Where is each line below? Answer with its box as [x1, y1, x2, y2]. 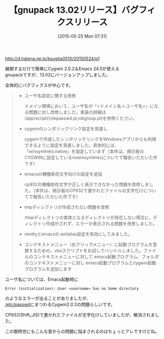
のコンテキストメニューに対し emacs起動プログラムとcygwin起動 [24, 260, 157, 266]
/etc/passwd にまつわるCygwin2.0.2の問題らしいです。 [5, 301, 115, 307]
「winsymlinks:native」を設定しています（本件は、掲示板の [24, 148, 144, 154]
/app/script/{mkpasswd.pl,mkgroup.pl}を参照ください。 [24, 115, 137, 121]
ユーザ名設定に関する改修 [24, 93, 76, 98]
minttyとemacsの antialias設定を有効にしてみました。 [24, 231, 133, 237]
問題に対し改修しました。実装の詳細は [28, 109, 106, 115]
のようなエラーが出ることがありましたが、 [5, 295, 91, 301]
